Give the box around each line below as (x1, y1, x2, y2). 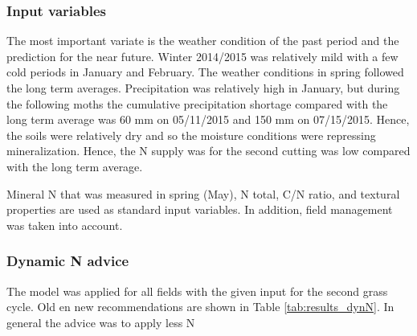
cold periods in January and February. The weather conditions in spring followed (6, 64, 404, 80)
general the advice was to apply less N (6, 313, 195, 330)
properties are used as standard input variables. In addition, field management (6, 201, 393, 218)
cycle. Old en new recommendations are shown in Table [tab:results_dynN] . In (6, 298, 395, 315)
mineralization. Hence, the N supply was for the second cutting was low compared (6, 142, 411, 159)
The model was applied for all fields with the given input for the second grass (6, 282, 388, 299)
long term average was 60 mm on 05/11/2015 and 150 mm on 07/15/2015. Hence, (6, 111, 410, 128)
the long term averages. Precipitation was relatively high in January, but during (6, 80, 400, 96)
